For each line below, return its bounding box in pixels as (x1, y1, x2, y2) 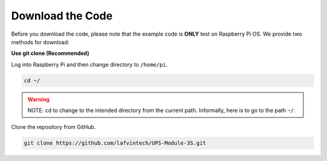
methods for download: (11, 38, 70, 45)
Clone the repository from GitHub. (11, 123, 96, 131)
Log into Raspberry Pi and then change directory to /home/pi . (11, 61, 168, 68)
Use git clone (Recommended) (11, 50, 90, 57)
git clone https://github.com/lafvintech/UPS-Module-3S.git (24, 140, 206, 146)
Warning (27, 96, 50, 103)
